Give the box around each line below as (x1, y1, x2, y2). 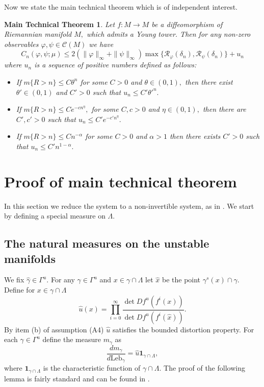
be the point (162, 274, 201, 285)
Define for (4, 284, 35, 295)
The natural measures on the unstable (4, 235, 209, 251)
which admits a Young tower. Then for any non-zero (87, 29, 251, 39)
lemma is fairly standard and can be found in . (4, 373, 150, 383)
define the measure (42, 334, 101, 345)
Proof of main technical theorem (4, 171, 237, 191)
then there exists (169, 131, 221, 141)
